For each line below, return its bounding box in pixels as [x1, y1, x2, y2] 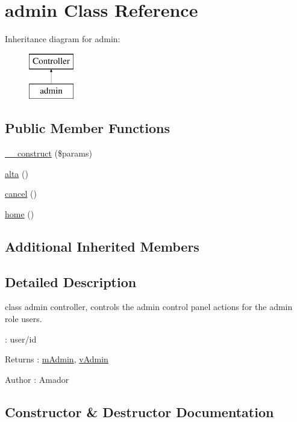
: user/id [5, 332, 37, 345]
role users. [5, 312, 42, 325]
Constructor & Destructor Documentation [5, 402, 274, 421]
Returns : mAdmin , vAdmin [5, 353, 108, 365]
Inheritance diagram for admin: [5, 33, 120, 45]
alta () [5, 167, 28, 179]
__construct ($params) [5, 147, 92, 160]
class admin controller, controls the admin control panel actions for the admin [5, 300, 293, 313]
